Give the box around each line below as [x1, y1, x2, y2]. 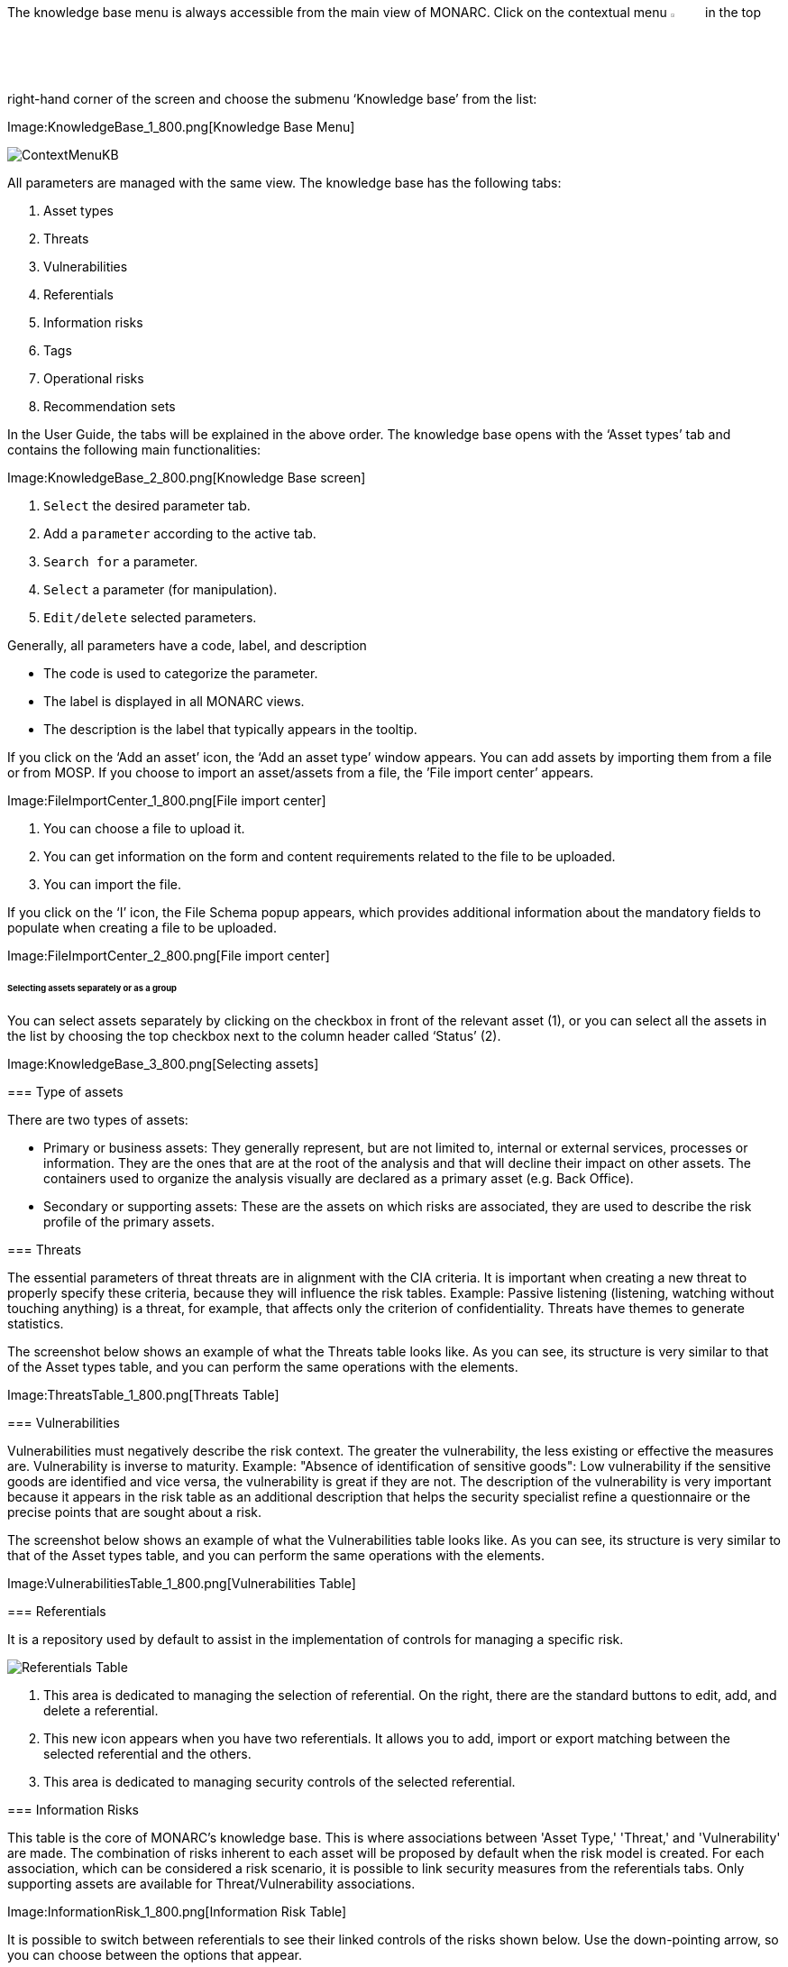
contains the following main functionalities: [7, 442, 261, 458]
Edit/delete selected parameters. [43, 610, 257, 626]
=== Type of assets [7, 1083, 124, 1099]
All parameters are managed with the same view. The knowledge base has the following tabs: [7, 175, 562, 191]
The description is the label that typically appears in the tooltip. [43, 722, 417, 738]
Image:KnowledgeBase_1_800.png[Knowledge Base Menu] [7, 119, 355, 135]
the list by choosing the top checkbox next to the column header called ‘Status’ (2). [7, 1027, 501, 1043]
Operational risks [43, 371, 144, 387]
